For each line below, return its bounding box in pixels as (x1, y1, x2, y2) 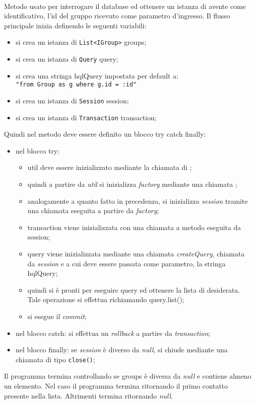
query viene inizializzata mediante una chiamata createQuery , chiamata (27, 248, 245, 258)
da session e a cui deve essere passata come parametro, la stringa (27, 258, 226, 268)
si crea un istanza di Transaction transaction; (15, 112, 157, 122)
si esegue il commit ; (27, 311, 87, 321)
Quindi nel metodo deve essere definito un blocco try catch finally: (4, 129, 206, 139)
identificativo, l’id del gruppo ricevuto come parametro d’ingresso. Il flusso (4, 10, 230, 21)
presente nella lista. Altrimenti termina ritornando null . (4, 390, 173, 401)
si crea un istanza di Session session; (15, 95, 129, 105)
